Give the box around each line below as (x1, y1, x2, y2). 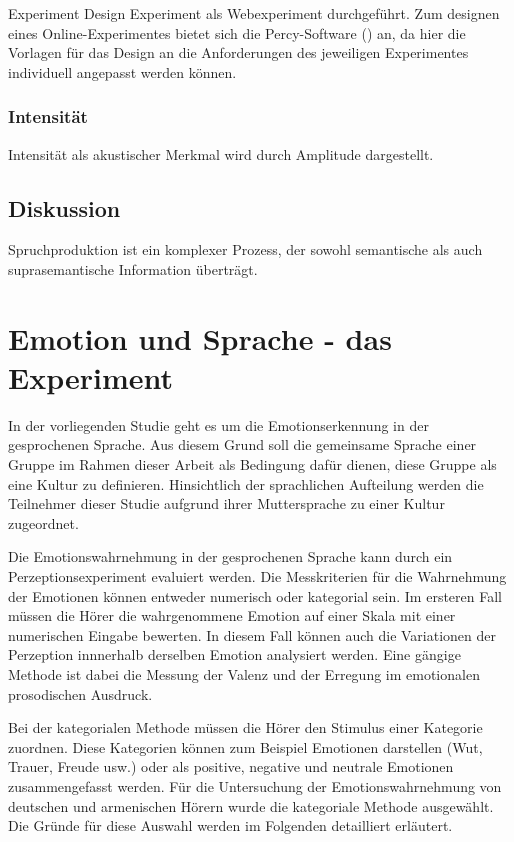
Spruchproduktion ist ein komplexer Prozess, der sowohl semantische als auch (8, 239, 483, 260)
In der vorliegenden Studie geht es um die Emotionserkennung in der (8, 414, 429, 435)
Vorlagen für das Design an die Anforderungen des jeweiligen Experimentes (8, 42, 469, 63)
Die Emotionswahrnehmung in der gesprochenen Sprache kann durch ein (8, 546, 453, 567)
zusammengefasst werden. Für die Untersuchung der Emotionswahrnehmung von (8, 775, 502, 796)
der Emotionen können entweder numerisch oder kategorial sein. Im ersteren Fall (8, 585, 502, 606)
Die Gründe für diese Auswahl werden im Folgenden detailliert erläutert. (8, 815, 453, 836)
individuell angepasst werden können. (8, 61, 237, 82)
